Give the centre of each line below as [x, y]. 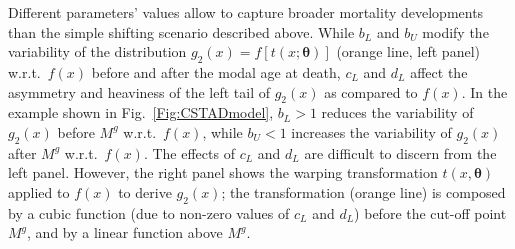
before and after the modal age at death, [216, 71]
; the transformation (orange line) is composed [363, 191]
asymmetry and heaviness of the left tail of [139, 91]
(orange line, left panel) [408, 51]
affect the [439, 71]
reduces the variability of [397, 112]
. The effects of [189, 152]
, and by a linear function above [125, 232]
